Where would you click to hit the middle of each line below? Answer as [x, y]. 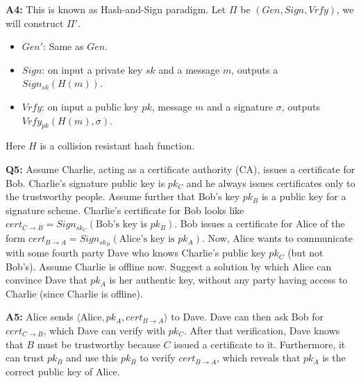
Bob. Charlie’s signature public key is [85, 182]
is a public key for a [304, 196]
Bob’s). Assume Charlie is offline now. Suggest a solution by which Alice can [169, 266]
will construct [35, 23]
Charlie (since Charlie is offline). [74, 293]
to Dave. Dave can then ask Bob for [247, 317]
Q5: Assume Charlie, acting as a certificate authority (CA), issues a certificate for [180, 169]
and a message [189, 69]
